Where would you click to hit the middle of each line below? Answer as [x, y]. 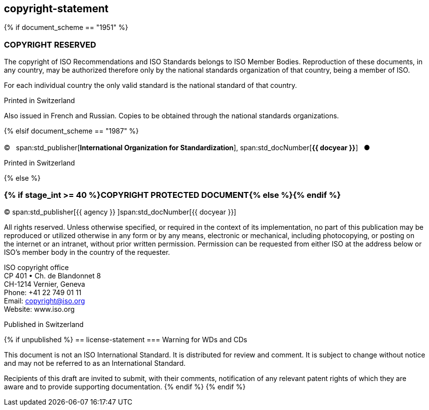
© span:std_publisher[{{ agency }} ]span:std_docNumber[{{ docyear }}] [120, 212]
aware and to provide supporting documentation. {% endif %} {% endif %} [125, 387]
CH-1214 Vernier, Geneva [45, 284]
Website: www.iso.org [39, 309]
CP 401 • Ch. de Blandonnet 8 [53, 276]
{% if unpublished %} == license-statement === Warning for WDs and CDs [126, 340]
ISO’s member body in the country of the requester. [87, 252]
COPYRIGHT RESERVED [50, 44]
